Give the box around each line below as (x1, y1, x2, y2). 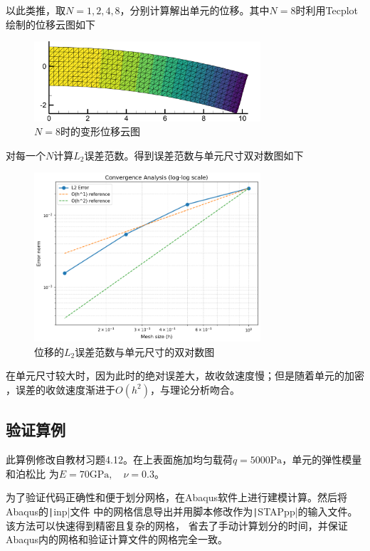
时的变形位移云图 (60, 124, 140, 139)
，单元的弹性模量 (282, 452, 362, 467)
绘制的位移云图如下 (6, 16, 95, 31)
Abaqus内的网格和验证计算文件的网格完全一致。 (6, 532, 228, 547)
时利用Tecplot (295, 3, 359, 17)
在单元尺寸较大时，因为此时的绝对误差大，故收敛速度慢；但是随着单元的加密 (6, 368, 364, 383)
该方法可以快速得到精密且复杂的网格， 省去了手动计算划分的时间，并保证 (6, 518, 348, 532)
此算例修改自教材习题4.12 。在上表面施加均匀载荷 (6, 452, 233, 467)
